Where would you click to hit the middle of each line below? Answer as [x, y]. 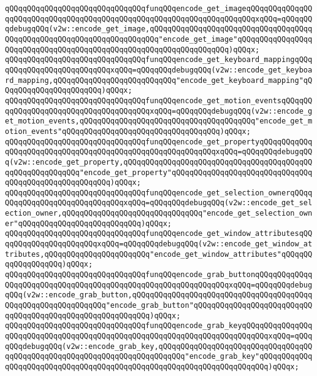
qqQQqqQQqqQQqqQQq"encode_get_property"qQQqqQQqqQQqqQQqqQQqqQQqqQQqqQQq [159, 172]
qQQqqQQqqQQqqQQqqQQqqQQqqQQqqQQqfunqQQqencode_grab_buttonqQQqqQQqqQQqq [159, 275]
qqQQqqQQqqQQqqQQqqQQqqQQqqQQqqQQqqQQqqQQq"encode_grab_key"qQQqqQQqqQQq [159, 357]
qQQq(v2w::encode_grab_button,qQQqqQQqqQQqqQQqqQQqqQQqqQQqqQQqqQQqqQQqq [159, 295]
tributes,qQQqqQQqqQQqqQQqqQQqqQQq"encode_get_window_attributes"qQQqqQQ [159, 254]
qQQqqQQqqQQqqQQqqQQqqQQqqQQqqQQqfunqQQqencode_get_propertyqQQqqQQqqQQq [159, 142]
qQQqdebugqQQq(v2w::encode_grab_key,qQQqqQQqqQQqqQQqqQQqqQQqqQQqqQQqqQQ [159, 346]
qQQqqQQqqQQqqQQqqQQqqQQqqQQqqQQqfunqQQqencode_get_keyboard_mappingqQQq [159, 60]
